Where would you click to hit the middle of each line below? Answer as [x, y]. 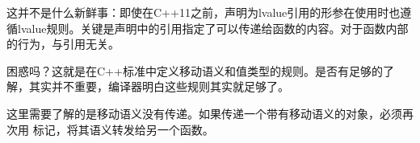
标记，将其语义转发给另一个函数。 [123, 129]
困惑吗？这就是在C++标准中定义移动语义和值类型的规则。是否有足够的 [195, 70]
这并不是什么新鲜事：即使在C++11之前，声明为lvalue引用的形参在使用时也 [204, 12]
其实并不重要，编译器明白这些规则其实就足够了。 [159, 86]
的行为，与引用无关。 [63, 44]
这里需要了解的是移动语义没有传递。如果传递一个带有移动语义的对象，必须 [204, 113]
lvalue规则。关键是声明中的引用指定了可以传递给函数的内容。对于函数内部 [213, 28]
